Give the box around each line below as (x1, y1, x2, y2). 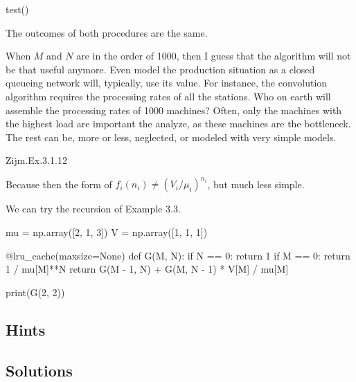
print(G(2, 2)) (6, 284, 65, 299)
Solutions (6, 359, 73, 381)
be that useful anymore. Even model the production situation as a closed (6, 62, 315, 76)
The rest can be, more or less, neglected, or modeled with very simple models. (6, 129, 337, 144)
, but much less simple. (207, 176, 305, 191)
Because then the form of (6, 176, 112, 191)
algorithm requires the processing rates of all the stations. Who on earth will (6, 89, 331, 103)
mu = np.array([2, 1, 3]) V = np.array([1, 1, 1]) (6, 225, 208, 239)
